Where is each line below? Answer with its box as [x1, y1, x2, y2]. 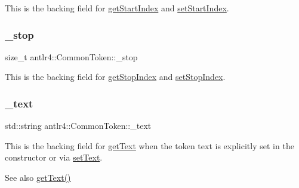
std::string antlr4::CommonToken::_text [5, 119, 152, 132]
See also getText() [5, 171, 71, 183]
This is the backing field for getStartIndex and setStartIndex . [5, 2, 229, 14]
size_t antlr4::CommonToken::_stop [5, 50, 138, 63]
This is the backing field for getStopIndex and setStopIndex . [5, 70, 226, 83]
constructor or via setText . [5, 151, 103, 164]
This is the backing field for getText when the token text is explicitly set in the [5, 139, 294, 152]
